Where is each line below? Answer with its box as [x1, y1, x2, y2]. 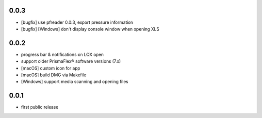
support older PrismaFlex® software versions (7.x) [21, 58, 121, 64]
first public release [21, 104, 59, 110]
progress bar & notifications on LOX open [21, 51, 104, 57]
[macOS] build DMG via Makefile [21, 72, 87, 78]
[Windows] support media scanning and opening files [21, 79, 129, 84]
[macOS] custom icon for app [21, 65, 81, 71]
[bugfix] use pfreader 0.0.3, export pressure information [21, 19, 133, 25]
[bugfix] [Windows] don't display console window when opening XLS [21, 26, 160, 32]
